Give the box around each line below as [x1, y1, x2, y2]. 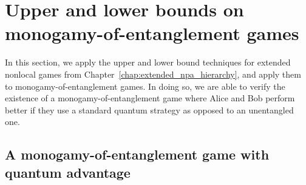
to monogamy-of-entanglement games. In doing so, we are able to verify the [5, 79, 285, 92]
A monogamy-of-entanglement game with [5, 145, 270, 164]
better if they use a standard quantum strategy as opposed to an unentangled [5, 103, 294, 116]
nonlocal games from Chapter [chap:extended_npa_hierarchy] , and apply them [5, 67, 301, 80]
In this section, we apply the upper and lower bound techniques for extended [5, 56, 291, 69]
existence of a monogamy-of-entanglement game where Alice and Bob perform [5, 92, 295, 104]
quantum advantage [5, 163, 131, 181]
